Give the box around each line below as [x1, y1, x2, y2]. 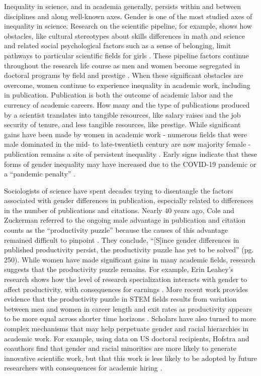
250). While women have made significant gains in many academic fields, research [4, 254, 255, 264]
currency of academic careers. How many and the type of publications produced [4, 99, 250, 110]
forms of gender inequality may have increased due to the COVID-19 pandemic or [4, 158, 256, 169]
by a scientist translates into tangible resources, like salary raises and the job [4, 109, 241, 120]
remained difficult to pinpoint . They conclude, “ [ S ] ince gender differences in [4, 234, 239, 245]
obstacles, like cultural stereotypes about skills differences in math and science [4, 30, 245, 41]
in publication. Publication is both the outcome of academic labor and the [4, 89, 233, 100]
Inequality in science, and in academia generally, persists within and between [4, 1, 241, 11]
